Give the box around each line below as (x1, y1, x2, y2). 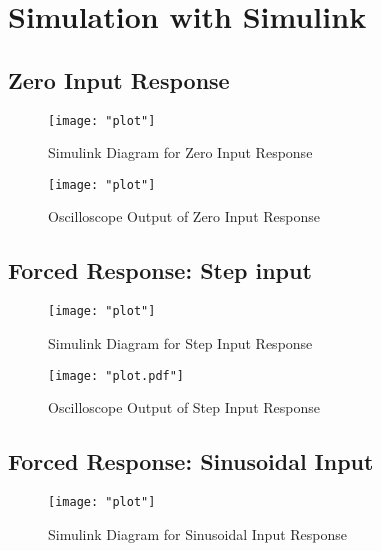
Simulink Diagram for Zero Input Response (48, 142, 313, 163)
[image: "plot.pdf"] (48, 368, 185, 383)
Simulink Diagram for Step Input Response (48, 332, 313, 353)
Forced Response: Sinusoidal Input (8, 446, 374, 477)
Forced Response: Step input (8, 255, 312, 286)
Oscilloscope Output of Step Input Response (48, 397, 320, 418)
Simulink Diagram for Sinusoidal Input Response (48, 523, 348, 544)
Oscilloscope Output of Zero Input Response (48, 206, 320, 227)
